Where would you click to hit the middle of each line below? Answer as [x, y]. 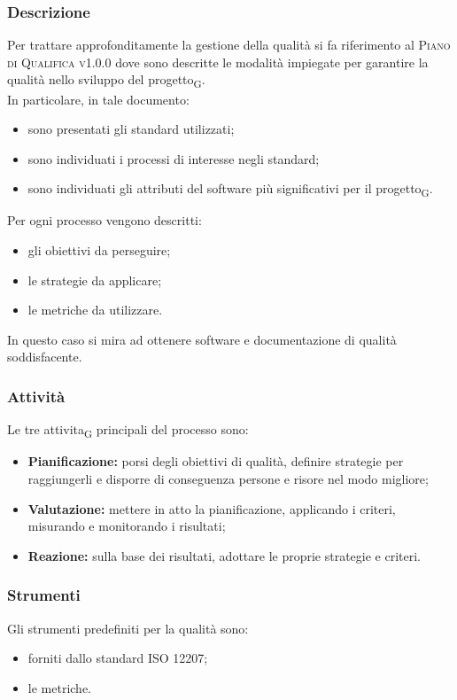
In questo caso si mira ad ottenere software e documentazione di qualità [202, 339]
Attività [36, 396]
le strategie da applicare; [95, 280]
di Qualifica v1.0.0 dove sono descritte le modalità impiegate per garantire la [218, 62]
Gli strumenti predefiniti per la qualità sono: [128, 628]
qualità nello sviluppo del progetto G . [106, 81]
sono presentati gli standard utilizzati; [131, 129]
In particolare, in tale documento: [98, 99]
